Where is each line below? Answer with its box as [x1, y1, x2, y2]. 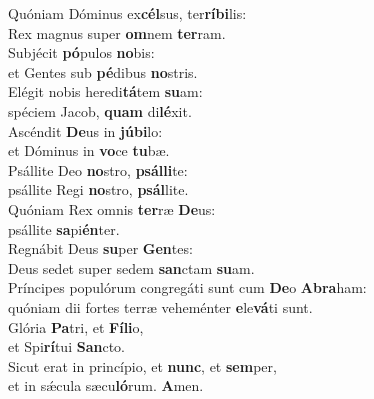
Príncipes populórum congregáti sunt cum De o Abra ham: [8, 277, 367, 298]
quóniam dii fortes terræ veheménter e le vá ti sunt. [8, 296, 313, 317]
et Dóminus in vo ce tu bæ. [8, 140, 170, 161]
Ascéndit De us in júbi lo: [8, 120, 163, 141]
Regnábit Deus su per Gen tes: [8, 238, 193, 259]
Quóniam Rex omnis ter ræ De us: [8, 198, 216, 219]
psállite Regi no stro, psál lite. [8, 179, 189, 200]
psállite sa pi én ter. [8, 218, 120, 239]
